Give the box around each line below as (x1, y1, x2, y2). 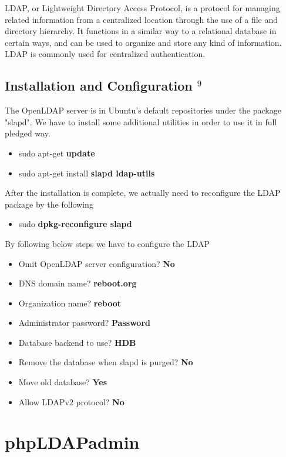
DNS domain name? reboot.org (18, 277, 137, 289)
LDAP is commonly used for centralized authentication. (5, 48, 206, 60)
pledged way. (5, 127, 51, 139)
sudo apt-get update (18, 146, 95, 159)
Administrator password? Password (18, 316, 150, 329)
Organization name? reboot (18, 296, 122, 309)
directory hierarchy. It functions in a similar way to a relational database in (5, 25, 277, 37)
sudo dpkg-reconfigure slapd (18, 218, 132, 230)
